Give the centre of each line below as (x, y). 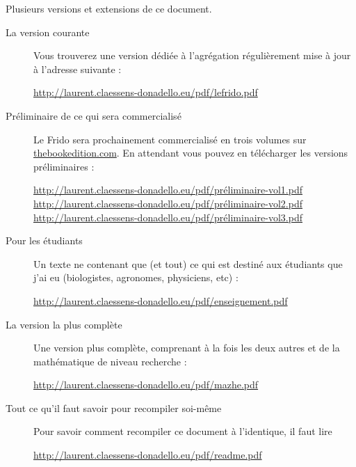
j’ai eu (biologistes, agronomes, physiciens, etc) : (136, 277)
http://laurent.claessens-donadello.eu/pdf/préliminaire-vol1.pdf (168, 190)
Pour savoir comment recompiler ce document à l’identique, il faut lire (183, 431)
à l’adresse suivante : (78, 69)
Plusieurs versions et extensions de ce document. (109, 8)
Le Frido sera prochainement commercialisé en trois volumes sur (170, 139)
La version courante (48, 32)
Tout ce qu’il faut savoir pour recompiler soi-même (114, 407)
